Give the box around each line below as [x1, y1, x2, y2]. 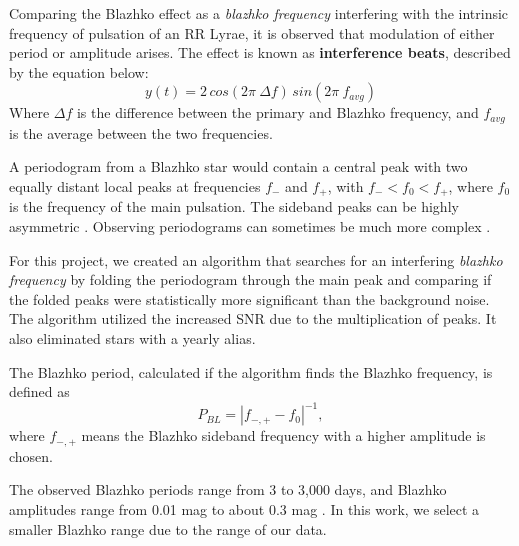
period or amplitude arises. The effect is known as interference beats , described [9, 42, 511, 63]
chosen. [9, 445, 54, 466]
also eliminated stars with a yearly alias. [9, 328, 256, 349]
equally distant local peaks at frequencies [9, 176, 261, 197]
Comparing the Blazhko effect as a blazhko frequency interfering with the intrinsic [9, 3, 509, 23]
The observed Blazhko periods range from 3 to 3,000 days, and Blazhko [9, 479, 447, 500]
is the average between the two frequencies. [9, 122, 273, 143]
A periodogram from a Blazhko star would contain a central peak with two [9, 156, 468, 177]
